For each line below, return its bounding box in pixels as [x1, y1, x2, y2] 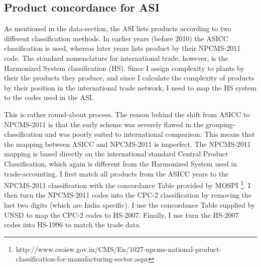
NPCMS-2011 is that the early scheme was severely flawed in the [4, 119, 204, 129]
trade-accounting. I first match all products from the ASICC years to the [4, 168, 229, 179]
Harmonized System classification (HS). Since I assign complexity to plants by [4, 62, 244, 73]
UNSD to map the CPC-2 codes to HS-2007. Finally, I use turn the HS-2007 [4, 209, 239, 220]
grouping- [205, 119, 235, 129]
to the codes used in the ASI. [4, 92, 94, 103]
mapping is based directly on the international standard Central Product [4, 148, 228, 159]
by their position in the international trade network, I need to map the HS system [4, 82, 256, 93]
